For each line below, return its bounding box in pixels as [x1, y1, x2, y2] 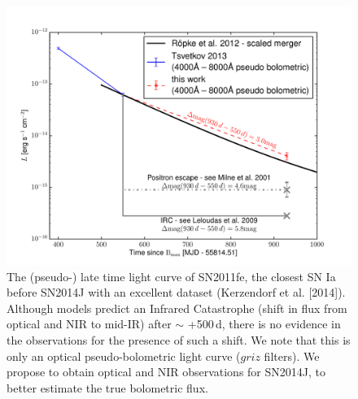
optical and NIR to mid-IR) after [7, 315, 172, 332]
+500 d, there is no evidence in [187, 315, 341, 332]
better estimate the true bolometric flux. [7, 379, 208, 396]
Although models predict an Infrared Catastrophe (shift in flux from [7, 299, 347, 316]
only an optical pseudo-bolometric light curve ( [7, 347, 241, 364]
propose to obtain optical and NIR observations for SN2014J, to [7, 363, 325, 380]
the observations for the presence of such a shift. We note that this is [7, 331, 351, 348]
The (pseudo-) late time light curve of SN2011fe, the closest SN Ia [7, 267, 336, 284]
